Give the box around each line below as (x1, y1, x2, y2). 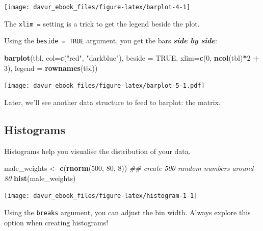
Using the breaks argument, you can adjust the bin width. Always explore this (4, 207, 251, 218)
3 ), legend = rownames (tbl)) (4, 62, 98, 73)
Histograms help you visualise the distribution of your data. (4, 145, 191, 156)
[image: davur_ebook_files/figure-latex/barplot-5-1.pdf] (4, 82, 205, 90)
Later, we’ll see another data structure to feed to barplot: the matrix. (4, 96, 221, 107)
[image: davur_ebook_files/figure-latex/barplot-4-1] (4, 4, 191, 11)
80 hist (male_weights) (4, 172, 76, 183)
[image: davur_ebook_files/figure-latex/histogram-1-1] (4, 192, 198, 200)
